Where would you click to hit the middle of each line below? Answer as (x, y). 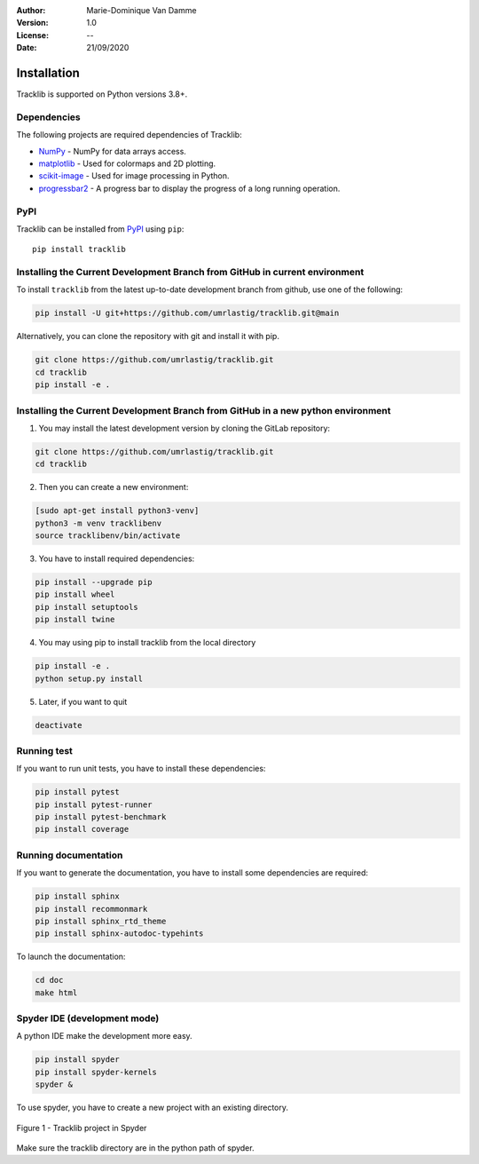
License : (32, 35)
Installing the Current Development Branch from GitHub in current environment (190, 273)
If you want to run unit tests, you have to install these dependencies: (141, 769)
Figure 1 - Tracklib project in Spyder (82, 1128)
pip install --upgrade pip (94, 582)
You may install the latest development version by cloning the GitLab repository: (185, 428)
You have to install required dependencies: (117, 558)
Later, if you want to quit (83, 701)
